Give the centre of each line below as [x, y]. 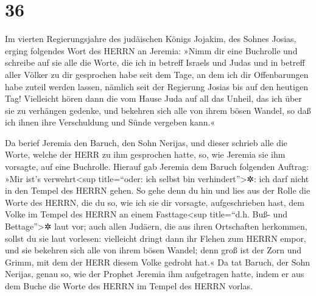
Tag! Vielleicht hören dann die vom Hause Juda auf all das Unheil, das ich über [153, 98]
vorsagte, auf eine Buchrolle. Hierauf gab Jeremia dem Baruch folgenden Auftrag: [157, 167]
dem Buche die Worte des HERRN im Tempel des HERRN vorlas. [129, 286]
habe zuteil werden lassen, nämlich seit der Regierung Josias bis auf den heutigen [156, 86]
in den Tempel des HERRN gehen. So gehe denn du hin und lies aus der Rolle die [158, 190]
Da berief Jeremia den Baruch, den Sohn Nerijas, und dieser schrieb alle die [146, 142]
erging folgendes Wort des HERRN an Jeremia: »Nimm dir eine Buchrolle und [151, 50]
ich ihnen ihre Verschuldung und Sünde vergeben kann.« [110, 122]
